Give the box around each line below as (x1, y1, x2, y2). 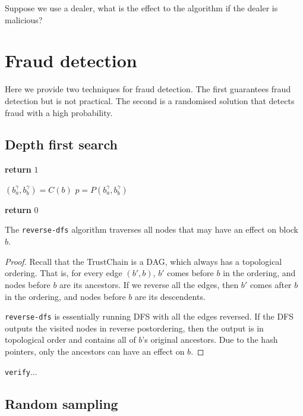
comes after (250, 278, 292, 290)
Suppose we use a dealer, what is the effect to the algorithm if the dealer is (5, 2, 278, 14)
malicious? (5, 13, 43, 26)
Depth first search (5, 135, 118, 154)
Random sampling (5, 394, 118, 412)
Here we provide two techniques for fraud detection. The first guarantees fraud (5, 83, 291, 95)
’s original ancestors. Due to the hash (142, 333, 278, 346)
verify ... (5, 365, 37, 377)
